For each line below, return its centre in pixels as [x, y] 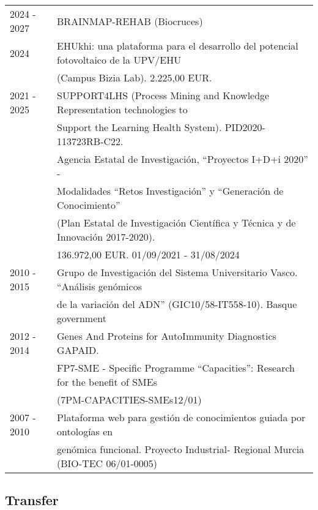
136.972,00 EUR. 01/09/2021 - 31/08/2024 [148, 254]
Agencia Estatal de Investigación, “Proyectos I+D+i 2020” [183, 159]
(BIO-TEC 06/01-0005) [107, 463]
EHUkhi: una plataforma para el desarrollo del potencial [178, 46]
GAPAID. [78, 350]
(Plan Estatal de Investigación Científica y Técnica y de [176, 223]
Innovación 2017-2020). [106, 237]
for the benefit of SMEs [107, 382]
